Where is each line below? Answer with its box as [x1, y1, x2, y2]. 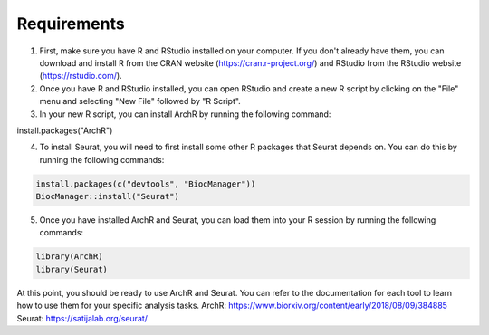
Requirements [16, 14, 126, 33]
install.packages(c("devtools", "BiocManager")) [35, 178, 256, 189]
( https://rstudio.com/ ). [39, 71, 122, 81]
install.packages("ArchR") [16, 125, 113, 136]
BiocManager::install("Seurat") [35, 191, 180, 202]
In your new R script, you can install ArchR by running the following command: [39, 109, 331, 120]
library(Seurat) [35, 263, 109, 274]
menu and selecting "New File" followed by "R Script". [39, 96, 242, 107]
